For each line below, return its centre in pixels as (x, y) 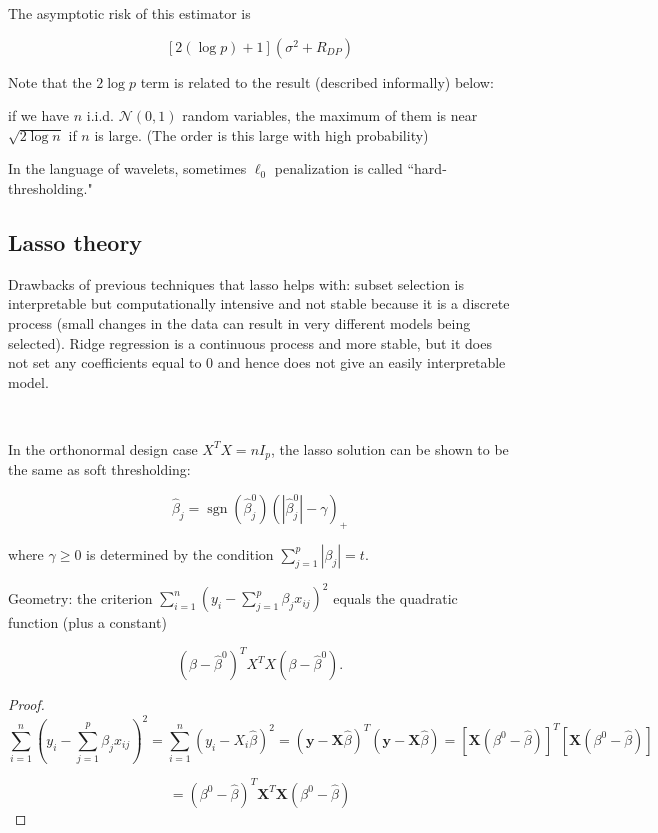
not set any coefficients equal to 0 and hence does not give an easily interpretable (257, 362)
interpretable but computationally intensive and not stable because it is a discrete (259, 303)
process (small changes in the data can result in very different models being (239, 322)
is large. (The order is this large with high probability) (261, 134)
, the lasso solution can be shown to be (389, 448)
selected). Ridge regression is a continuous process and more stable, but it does (250, 342)
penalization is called (338, 168)
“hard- (427, 168)
